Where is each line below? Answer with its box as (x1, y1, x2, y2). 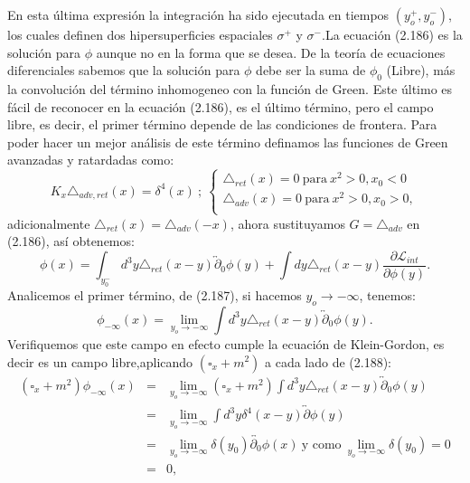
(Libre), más (386, 61, 456, 80)
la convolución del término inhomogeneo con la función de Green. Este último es (7, 79, 453, 98)
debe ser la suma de (256, 61, 366, 80)
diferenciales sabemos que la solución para (7, 61, 240, 80)
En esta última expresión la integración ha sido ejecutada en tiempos (7, 5, 390, 24)
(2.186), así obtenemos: (7, 232, 135, 251)
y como (301, 438, 342, 451)
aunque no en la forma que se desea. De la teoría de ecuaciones (96, 43, 446, 62)
